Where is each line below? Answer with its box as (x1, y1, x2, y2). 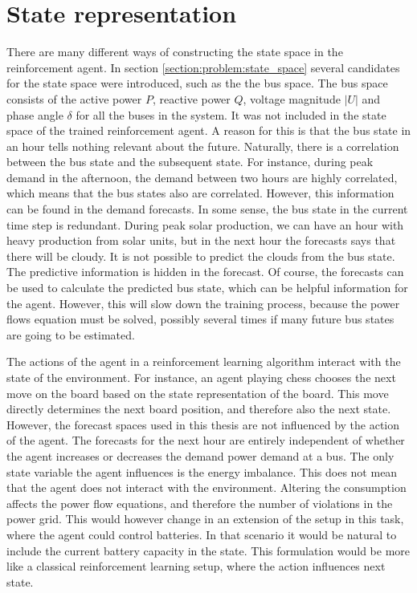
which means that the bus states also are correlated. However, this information (6, 185, 395, 201)
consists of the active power (6, 90, 142, 107)
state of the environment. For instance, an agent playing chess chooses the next (6, 369, 396, 385)
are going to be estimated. (6, 326, 135, 343)
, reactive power (152, 90, 231, 107)
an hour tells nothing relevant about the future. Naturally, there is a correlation (6, 137, 399, 154)
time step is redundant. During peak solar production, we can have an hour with (6, 216, 404, 233)
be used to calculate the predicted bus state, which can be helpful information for (6, 279, 408, 296)
